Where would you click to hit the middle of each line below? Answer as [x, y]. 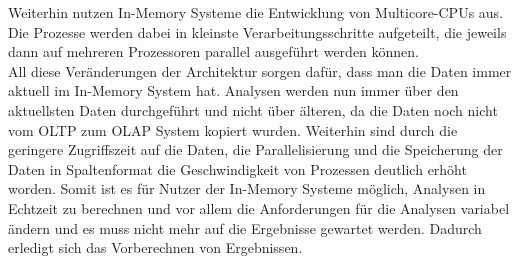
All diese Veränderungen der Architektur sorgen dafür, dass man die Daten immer [260, 70]
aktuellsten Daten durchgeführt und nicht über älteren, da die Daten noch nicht [253, 109]
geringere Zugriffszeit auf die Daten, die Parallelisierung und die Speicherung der [255, 149]
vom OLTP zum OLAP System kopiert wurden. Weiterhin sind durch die [233, 129]
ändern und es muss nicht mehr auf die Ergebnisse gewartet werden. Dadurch [245, 227]
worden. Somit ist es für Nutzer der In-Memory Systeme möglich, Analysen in [247, 188]
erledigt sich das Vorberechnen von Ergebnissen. [155, 247]
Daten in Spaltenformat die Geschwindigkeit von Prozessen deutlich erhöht [237, 168]
